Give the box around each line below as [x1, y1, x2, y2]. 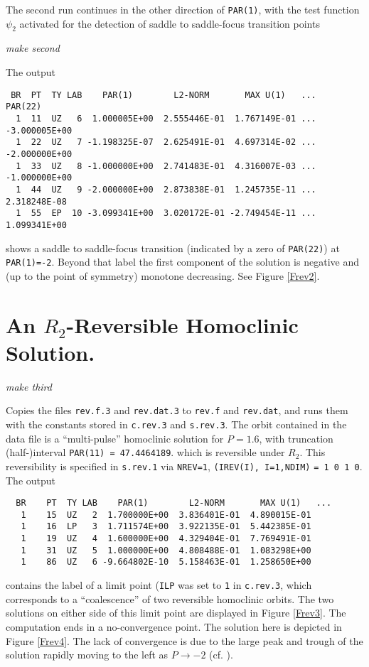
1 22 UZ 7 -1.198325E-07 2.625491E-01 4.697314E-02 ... [16, 137, 316, 148]
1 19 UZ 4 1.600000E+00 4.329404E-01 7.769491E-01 [21, 533, 311, 544]
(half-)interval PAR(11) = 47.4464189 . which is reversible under [6, 445, 285, 460]
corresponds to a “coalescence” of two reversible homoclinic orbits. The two [6, 591, 334, 606]
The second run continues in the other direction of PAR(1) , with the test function [6, 2, 360, 16]
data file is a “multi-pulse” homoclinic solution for [6, 430, 224, 445]
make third [6, 379, 52, 394]
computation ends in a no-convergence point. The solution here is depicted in [6, 619, 342, 634]
